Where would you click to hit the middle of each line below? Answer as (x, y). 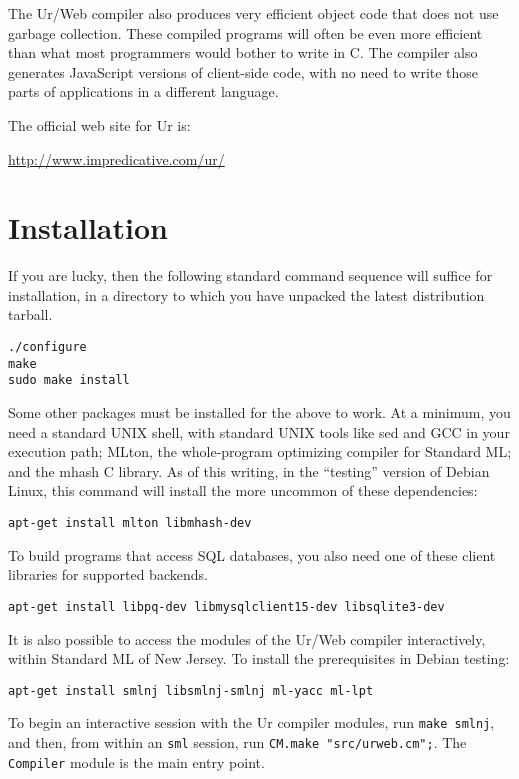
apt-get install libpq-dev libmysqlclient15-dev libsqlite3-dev (226, 606)
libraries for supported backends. (108, 574)
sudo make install (69, 380)
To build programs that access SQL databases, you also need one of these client (252, 554)
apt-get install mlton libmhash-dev (130, 523)
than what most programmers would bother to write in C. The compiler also (243, 52)
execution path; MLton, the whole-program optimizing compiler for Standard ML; (260, 451)
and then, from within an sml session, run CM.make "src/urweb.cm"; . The (237, 742)
